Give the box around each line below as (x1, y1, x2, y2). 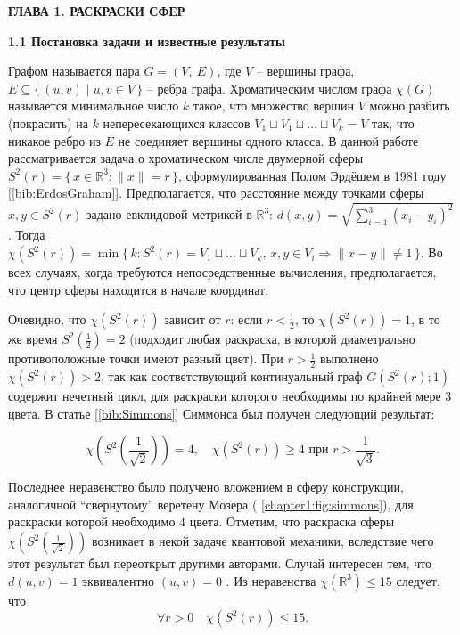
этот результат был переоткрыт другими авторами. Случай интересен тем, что (8, 554, 432, 573)
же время (8, 330, 58, 348)
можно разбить (369, 96, 450, 115)
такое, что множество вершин (193, 96, 355, 115)
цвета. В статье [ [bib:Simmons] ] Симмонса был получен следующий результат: (8, 403, 435, 422)
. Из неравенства (226, 571, 316, 590)
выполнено (319, 349, 379, 368)
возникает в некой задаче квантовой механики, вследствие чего (91, 532, 434, 550)
